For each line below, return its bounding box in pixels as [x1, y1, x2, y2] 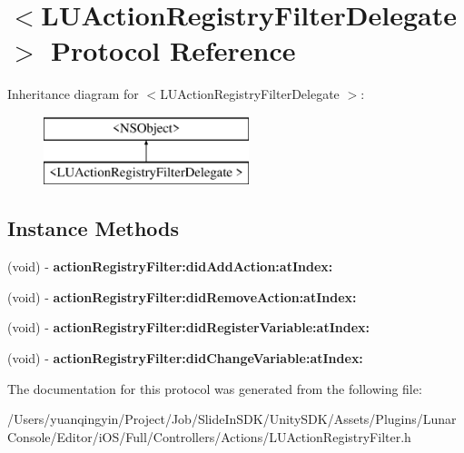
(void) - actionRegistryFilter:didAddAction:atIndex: [7, 257, 333, 276]
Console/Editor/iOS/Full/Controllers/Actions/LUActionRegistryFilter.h [7, 427, 411, 446]
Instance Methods [7, 214, 179, 242]
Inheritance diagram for [7, 84, 139, 103]
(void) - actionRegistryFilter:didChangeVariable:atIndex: [7, 349, 363, 368]
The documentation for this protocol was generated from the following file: [7, 379, 422, 398]
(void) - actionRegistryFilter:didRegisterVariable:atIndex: [7, 318, 370, 337]
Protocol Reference [51, 32, 296, 69]
